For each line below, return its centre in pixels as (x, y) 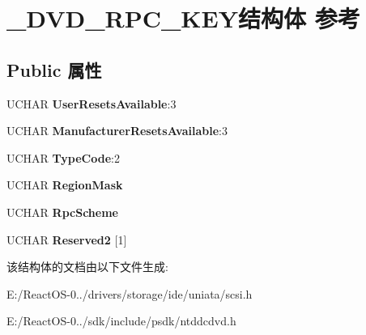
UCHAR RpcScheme (62, 212)
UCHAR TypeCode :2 (63, 157)
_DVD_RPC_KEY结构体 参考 (183, 18)
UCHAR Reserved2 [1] (67, 239)
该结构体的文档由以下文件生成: (87, 267)
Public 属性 (54, 69)
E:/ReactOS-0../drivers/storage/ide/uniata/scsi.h (130, 293)
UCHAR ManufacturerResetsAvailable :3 (117, 131)
